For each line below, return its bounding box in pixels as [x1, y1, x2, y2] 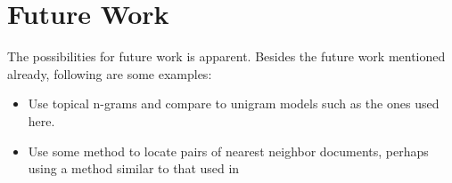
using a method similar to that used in [28, 159, 240, 178]
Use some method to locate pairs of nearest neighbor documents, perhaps [28, 141, 429, 160]
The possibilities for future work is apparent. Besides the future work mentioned [7, 47, 446, 66]
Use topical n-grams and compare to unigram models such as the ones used [28, 94, 440, 113]
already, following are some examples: [7, 64, 212, 83]
